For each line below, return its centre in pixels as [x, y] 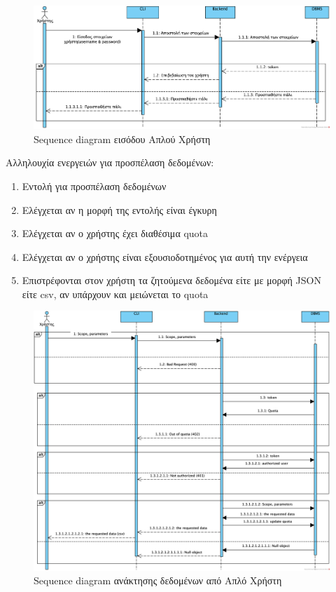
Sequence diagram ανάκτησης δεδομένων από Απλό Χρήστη [158, 580]
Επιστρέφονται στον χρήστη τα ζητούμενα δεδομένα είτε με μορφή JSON [171, 280]
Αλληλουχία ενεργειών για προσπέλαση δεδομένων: [110, 162]
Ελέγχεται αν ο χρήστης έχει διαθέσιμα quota [115, 233]
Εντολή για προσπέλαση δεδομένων [94, 186]
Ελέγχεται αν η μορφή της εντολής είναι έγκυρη [119, 209]
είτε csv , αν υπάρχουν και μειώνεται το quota [115, 294]
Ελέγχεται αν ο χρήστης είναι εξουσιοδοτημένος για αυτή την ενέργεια [165, 256]
